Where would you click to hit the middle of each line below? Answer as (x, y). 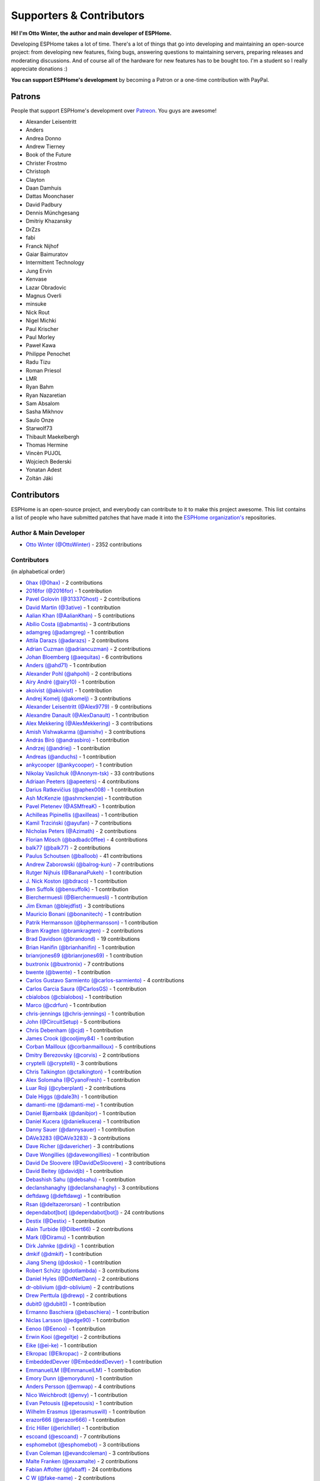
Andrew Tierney (45, 146)
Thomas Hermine (47, 445)
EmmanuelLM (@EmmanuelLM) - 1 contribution (84, 1370)
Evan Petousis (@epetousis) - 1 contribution (79, 1403)
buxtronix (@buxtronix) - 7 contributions (75, 964)
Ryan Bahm (40, 387)
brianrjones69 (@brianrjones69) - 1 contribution (84, 956)
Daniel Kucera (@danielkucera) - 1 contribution (83, 1121)
